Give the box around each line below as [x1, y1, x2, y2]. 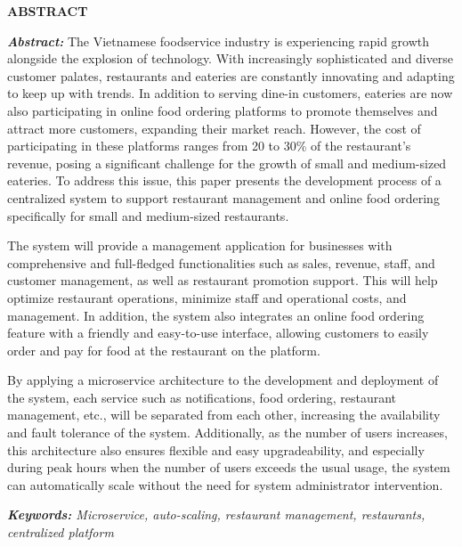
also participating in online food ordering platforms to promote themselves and [7, 101, 438, 119]
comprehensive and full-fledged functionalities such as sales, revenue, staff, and [7, 253, 435, 272]
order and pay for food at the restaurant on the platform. [7, 340, 320, 359]
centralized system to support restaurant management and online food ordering [7, 188, 440, 207]
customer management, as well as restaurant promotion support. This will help [7, 271, 438, 290]
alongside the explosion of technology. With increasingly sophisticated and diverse [7, 49, 454, 68]
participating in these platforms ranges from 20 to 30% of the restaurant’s [7, 136, 411, 155]
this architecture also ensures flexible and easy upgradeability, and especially [7, 440, 425, 459]
